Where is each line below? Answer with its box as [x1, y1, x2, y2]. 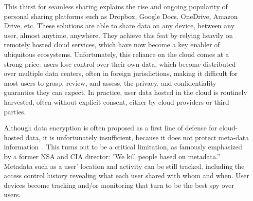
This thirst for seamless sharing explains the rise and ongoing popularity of [4, 1, 228, 11]
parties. [4, 106, 26, 116]
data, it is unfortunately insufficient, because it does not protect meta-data [25, 132, 249, 142]
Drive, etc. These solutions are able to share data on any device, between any [4, 20, 235, 31]
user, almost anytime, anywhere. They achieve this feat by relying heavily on [4, 30, 233, 40]
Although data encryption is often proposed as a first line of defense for [4, 123, 217, 133]
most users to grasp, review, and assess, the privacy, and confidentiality [4, 77, 217, 88]
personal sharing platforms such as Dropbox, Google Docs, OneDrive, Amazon [4, 11, 238, 21]
